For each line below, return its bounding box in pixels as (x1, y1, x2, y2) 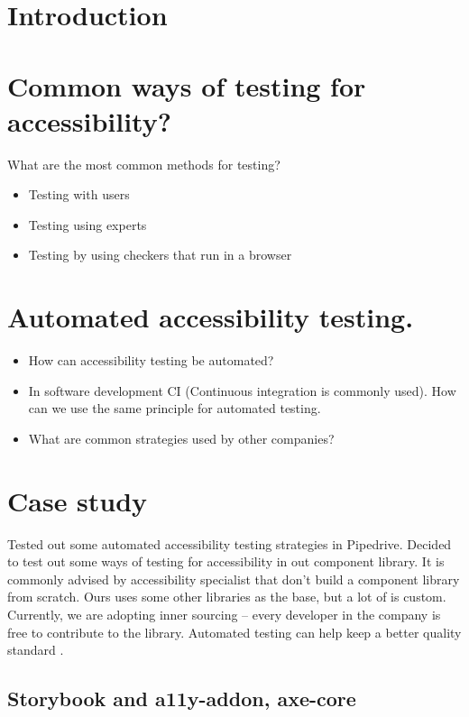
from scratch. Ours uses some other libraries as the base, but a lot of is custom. (7, 587, 446, 606)
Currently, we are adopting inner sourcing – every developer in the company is (7, 605, 441, 624)
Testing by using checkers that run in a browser (28, 245, 292, 264)
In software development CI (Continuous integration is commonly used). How (28, 381, 456, 400)
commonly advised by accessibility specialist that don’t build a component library (7, 569, 460, 588)
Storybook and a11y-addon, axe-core (7, 685, 356, 712)
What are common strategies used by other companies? (28, 428, 335, 447)
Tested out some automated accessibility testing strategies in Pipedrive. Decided (7, 534, 452, 553)
